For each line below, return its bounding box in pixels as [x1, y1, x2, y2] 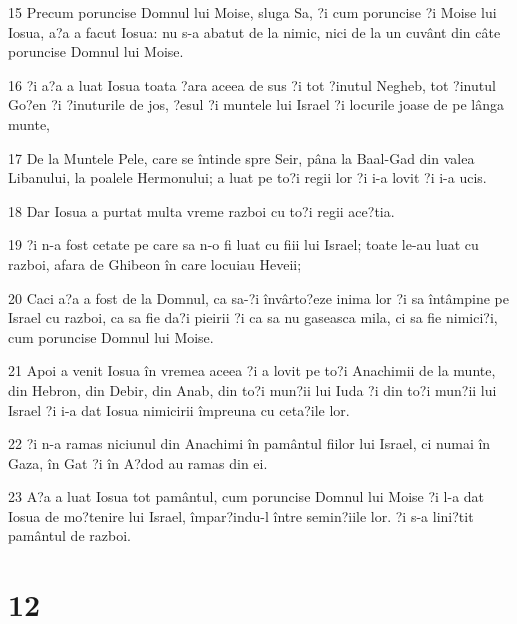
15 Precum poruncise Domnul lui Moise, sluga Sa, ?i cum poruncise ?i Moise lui [8, 2, 497, 22]
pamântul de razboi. [8, 525, 131, 546]
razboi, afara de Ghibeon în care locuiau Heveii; [8, 253, 302, 274]
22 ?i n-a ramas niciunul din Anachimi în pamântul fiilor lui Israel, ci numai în [8, 433, 491, 454]
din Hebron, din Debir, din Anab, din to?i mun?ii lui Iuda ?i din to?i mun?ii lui [8, 379, 497, 400]
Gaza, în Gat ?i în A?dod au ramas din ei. [8, 452, 268, 473]
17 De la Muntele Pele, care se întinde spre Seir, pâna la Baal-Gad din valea [8, 147, 475, 168]
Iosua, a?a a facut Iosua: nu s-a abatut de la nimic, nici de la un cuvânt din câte [8, 21, 501, 42]
